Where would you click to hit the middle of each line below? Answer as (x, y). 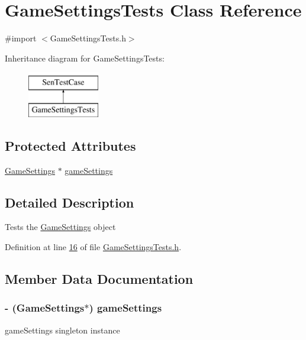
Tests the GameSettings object (60, 227)
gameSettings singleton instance (62, 330)
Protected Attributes (70, 145)
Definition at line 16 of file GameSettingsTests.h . (93, 247)
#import (21, 38)
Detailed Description (70, 202)
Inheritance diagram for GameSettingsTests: (85, 58)
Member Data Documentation (99, 279)
